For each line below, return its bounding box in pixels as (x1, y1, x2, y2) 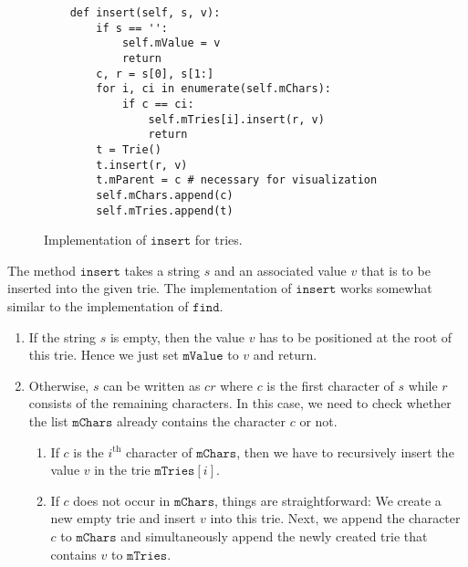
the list (28, 411, 68, 430)
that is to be (360, 260, 431, 279)
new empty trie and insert (50, 509, 196, 528)
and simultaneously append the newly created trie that (120, 526, 428, 545)
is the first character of (266, 375, 394, 394)
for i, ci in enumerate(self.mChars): (96, 82, 331, 96)
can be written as (103, 375, 201, 394)
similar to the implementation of (7, 296, 189, 315)
